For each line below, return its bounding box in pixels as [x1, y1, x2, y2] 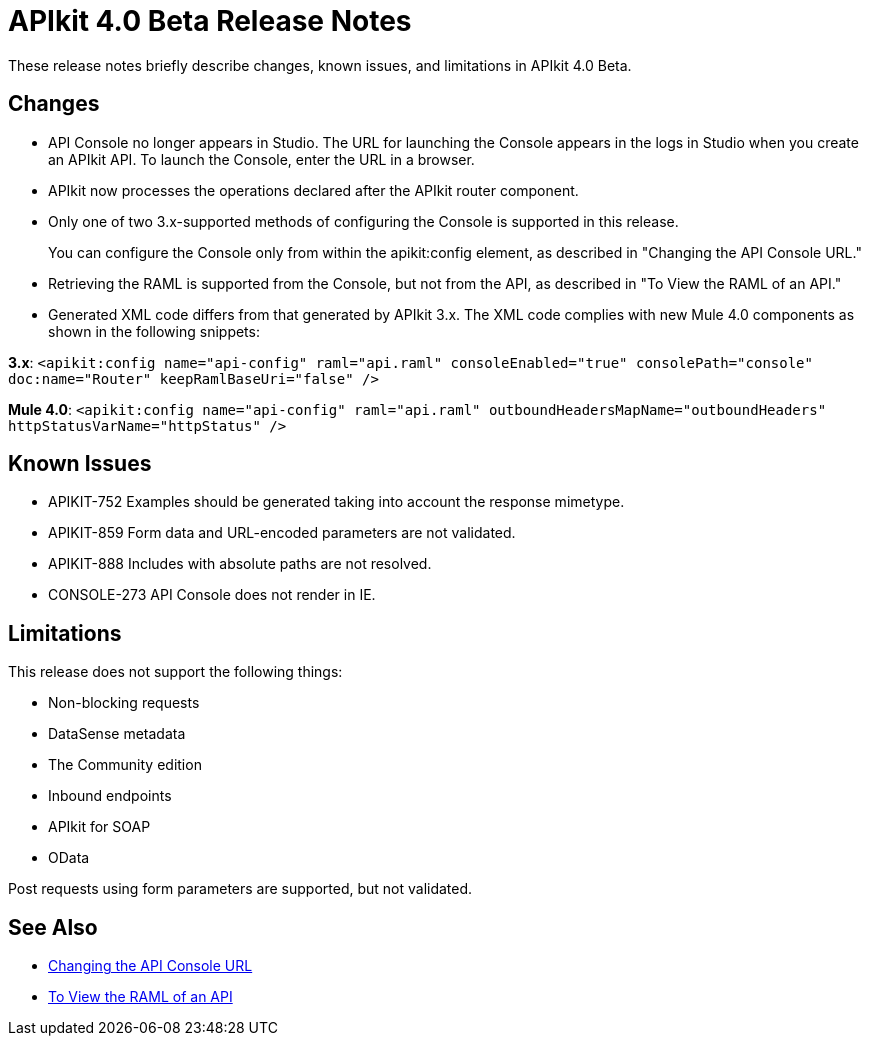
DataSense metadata [48, 725, 186, 743]
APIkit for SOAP [48, 818, 151, 836]
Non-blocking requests [48, 694, 200, 712]
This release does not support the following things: [8, 663, 343, 681]
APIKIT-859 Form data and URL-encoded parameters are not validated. [48, 524, 516, 542]
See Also [8, 914, 98, 940]
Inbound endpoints [48, 787, 172, 805]
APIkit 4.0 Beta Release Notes [8, 4, 412, 38]
